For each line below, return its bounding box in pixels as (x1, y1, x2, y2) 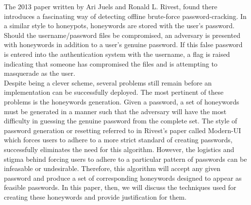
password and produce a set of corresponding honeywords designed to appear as (4, 172, 242, 183)
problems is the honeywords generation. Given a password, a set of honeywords (4, 96, 239, 106)
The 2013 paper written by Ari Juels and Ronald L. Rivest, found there (4, 1, 218, 11)
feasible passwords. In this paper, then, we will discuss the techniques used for (4, 182, 236, 192)
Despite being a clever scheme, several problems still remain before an (4, 77, 212, 87)
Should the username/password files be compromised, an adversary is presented (4, 30, 240, 40)
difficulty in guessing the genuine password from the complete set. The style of (4, 116, 237, 126)
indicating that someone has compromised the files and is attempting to (4, 58, 218, 68)
